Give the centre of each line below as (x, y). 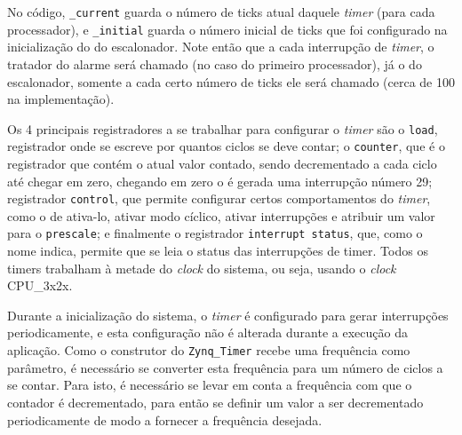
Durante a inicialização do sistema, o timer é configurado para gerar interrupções (228, 315)
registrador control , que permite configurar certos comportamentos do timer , (219, 198)
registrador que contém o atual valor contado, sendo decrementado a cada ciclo (222, 163)
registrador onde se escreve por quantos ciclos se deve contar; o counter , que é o (226, 146)
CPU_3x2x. (40, 285)
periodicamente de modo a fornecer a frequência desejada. (165, 419)
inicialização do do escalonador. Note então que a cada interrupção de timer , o (221, 47)
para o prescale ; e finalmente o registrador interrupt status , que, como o (215, 233)
